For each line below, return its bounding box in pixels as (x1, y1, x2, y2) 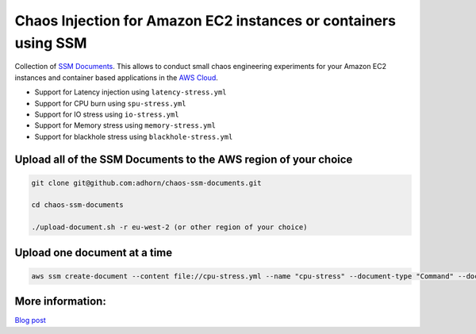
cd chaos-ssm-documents (31, 201, 125, 209)
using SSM (14, 34, 87, 52)
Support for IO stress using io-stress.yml (34, 109, 179, 119)
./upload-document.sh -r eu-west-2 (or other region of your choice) (31, 223, 308, 232)
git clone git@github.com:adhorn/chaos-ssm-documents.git (31, 179, 262, 187)
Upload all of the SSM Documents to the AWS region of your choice (14, 152, 353, 166)
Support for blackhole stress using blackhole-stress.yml (34, 132, 233, 141)
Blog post (14, 316, 47, 325)
